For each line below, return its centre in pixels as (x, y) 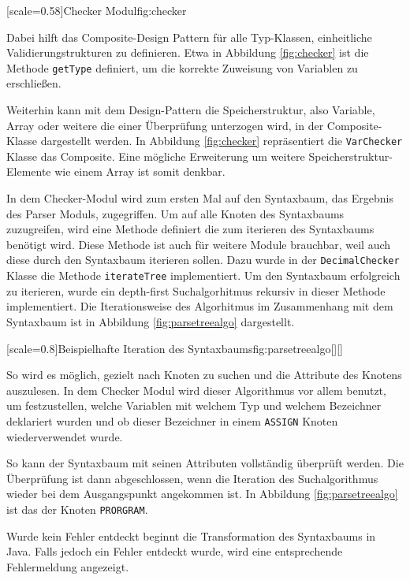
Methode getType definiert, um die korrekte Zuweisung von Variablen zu (182, 67)
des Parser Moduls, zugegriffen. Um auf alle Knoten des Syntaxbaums (175, 213)
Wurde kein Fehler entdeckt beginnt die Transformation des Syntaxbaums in (191, 535)
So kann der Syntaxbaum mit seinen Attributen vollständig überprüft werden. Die (205, 463)
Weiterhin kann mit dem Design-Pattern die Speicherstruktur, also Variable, (191, 110)
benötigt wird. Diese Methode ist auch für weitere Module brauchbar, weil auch (199, 244)
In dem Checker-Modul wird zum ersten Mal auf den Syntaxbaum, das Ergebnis (200, 198)
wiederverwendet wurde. (65, 436)
